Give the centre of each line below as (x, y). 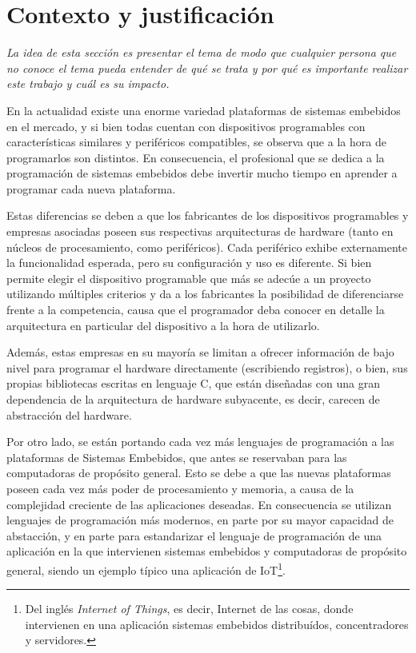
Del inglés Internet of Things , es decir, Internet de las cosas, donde (189, 609)
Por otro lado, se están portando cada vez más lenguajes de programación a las (200, 442)
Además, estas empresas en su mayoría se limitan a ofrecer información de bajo (200, 352)
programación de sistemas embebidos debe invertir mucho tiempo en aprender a (202, 173)
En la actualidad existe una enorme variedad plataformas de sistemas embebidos (204, 110)
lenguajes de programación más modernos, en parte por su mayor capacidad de (200, 520)
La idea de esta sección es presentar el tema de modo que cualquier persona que (202, 52)
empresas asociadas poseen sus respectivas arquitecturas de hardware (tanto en (200, 231)
